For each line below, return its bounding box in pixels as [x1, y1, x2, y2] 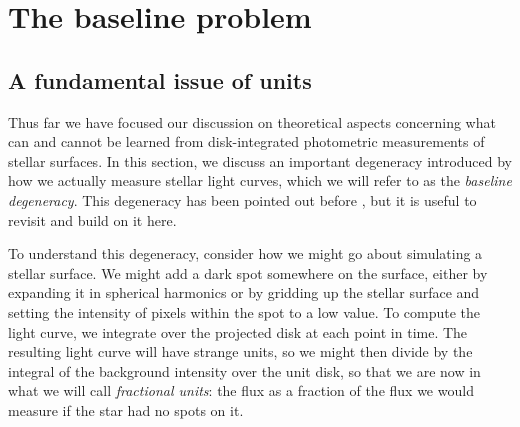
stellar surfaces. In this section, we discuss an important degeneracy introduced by [8, 150, 513, 171]
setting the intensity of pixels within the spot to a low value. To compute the [8, 301, 481, 322]
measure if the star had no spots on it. [8, 399, 244, 420]
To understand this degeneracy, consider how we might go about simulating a [8, 243, 483, 264]
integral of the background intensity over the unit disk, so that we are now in [8, 360, 481, 381]
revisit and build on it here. [8, 209, 177, 230]
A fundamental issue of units [8, 64, 312, 95]
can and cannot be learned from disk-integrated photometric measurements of [8, 131, 485, 152]
